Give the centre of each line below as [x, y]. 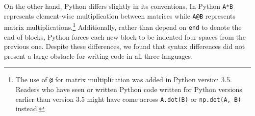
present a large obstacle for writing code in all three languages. [99, 56]
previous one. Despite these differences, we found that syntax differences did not [125, 46]
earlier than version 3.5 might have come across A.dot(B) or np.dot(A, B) [128, 99]
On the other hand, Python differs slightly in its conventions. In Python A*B [119, 6]
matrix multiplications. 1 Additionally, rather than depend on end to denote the [123, 26]
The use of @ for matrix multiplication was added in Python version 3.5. [124, 80]
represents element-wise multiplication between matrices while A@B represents [120, 15]
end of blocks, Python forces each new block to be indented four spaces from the [125, 36]
